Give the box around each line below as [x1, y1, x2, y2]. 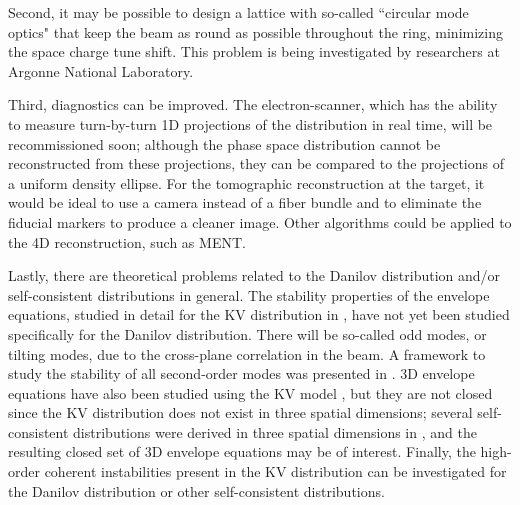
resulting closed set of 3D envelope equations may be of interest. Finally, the [8, 441, 476, 462]
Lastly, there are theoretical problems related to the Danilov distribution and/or [8, 265, 501, 286]
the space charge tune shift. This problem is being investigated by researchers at [8, 41, 500, 62]
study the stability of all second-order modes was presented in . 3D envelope [8, 363, 475, 384]
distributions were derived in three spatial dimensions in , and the [73, 421, 477, 442]
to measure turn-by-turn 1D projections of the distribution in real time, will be [8, 113, 493, 134]
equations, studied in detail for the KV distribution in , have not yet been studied [8, 304, 510, 325]
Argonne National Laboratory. [8, 60, 194, 81]
